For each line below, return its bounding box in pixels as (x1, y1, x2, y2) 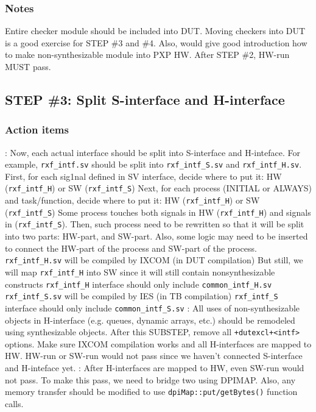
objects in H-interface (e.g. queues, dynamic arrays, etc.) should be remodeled (5, 313, 295, 326)
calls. (5, 397, 24, 410)
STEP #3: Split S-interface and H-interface (5, 90, 285, 108)
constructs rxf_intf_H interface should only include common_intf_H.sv (5, 277, 272, 290)
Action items (5, 122, 69, 137)
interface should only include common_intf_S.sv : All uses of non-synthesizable (5, 301, 300, 314)
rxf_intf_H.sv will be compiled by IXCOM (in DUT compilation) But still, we (5, 254, 303, 266)
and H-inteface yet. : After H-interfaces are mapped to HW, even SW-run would (5, 361, 304, 374)
